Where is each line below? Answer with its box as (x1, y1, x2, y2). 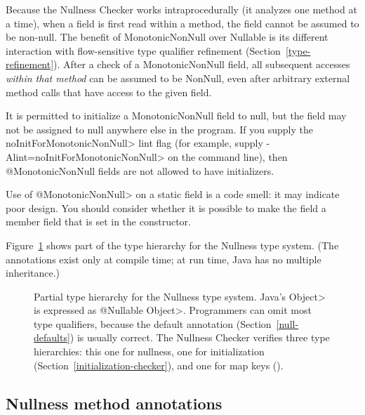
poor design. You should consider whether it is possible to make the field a (6, 200, 326, 215)
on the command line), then (168, 149, 288, 164)
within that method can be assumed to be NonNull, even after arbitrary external (6, 70, 350, 85)
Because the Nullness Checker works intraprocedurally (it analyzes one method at (6, 2, 357, 16)
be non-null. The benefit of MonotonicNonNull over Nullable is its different (6, 29, 328, 44)
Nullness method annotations (6, 392, 223, 414)
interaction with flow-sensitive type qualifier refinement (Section (6, 43, 281, 58)
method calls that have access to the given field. (6, 84, 212, 99)
